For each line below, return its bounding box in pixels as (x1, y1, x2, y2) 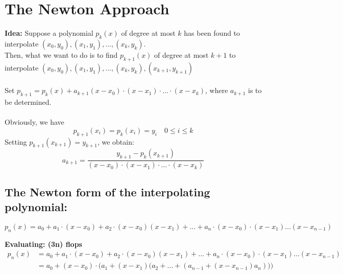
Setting (5, 136, 27, 147)
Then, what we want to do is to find (5, 49, 118, 60)
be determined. (5, 97, 52, 107)
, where (205, 85, 228, 96)
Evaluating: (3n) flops (5, 238, 82, 249)
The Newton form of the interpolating (5, 184, 210, 199)
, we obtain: (97, 136, 134, 147)
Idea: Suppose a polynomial (5, 28, 93, 38)
